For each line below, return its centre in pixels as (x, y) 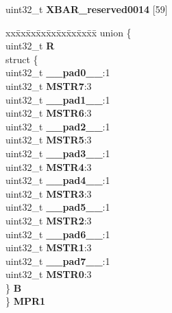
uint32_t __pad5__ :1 (58, 207)
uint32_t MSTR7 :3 (49, 85)
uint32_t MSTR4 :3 (49, 166)
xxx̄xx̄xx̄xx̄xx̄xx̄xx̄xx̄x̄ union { (69, 32)
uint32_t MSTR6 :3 (49, 113)
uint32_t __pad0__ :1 (58, 72)
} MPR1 (26, 301)
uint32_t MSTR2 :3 (49, 220)
